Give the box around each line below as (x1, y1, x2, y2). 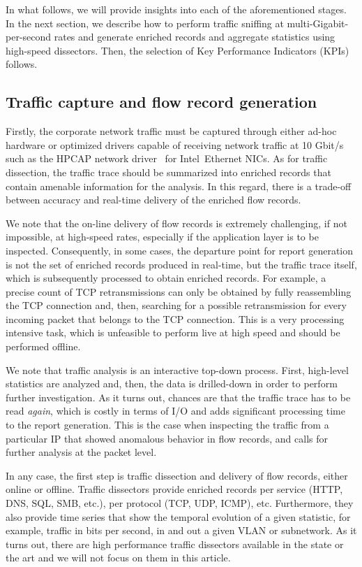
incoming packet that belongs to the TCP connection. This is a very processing (6, 311, 345, 326)
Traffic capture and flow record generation (6, 91, 317, 113)
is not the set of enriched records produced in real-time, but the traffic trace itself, (6, 257, 357, 271)
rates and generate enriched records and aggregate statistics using (54, 29, 335, 44)
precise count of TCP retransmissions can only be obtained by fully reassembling (6, 284, 352, 299)
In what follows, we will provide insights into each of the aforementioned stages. (6, 2, 347, 16)
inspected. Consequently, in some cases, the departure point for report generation (6, 243, 354, 257)
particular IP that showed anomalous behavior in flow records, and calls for (6, 431, 328, 445)
